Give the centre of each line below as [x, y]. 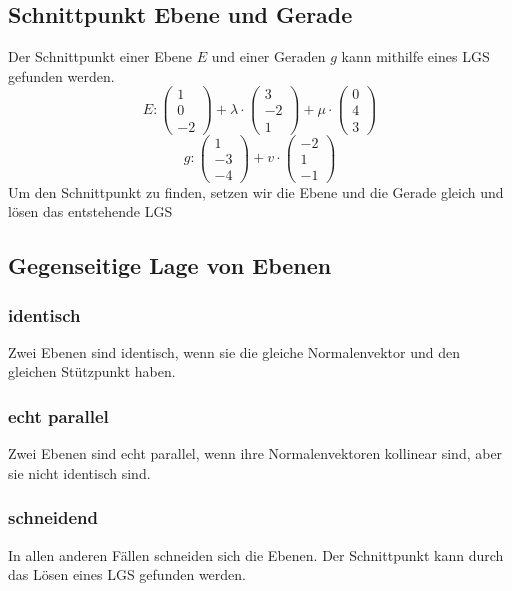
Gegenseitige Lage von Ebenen [170, 265]
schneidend [53, 517]
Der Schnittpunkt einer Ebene [100, 56]
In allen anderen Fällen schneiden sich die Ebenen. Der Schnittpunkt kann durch [256, 554]
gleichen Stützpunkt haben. [92, 371]
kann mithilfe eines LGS [415, 56]
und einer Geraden [268, 56]
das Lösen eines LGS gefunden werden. [127, 574]
